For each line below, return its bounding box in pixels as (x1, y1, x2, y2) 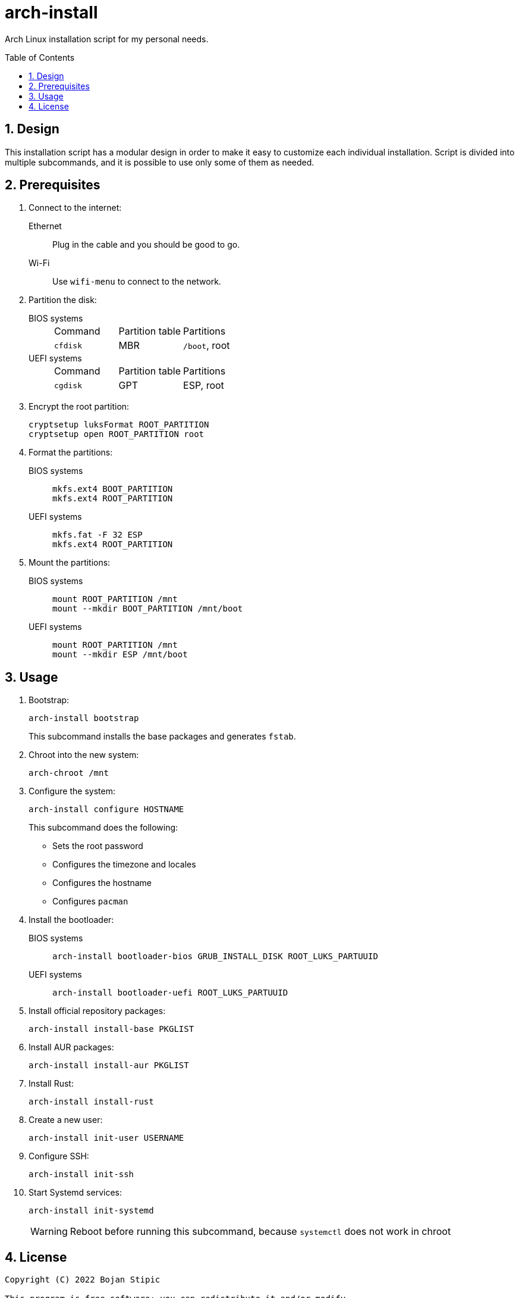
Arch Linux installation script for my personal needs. (5, 33, 209, 44)
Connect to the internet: (29, 202, 122, 213)
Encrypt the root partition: (29, 401, 130, 412)
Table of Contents (5, 52, 75, 63)
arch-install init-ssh (29, 1169, 134, 1180)
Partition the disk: (29, 295, 97, 305)
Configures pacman (52, 896, 128, 907)
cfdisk (54, 341, 82, 350)
